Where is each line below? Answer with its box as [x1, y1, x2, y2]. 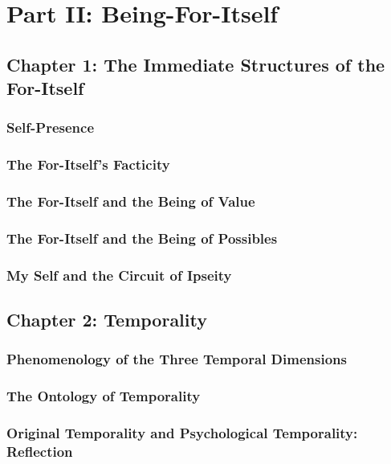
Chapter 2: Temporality [6, 307, 207, 332]
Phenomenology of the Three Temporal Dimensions [6, 349, 347, 369]
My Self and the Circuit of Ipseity [6, 265, 232, 285]
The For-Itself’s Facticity [6, 154, 170, 175]
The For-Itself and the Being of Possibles [6, 228, 278, 248]
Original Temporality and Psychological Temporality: [6, 423, 358, 443]
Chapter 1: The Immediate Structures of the [6, 51, 385, 76]
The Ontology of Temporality [6, 386, 201, 406]
